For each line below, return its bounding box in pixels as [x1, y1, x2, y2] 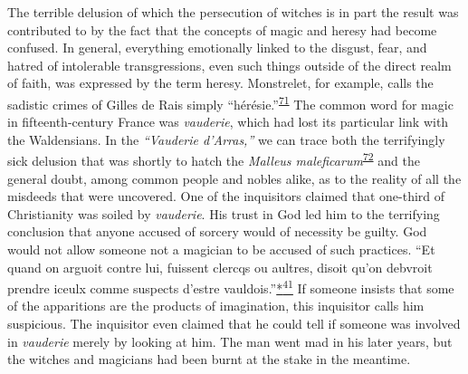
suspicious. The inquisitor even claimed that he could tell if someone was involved [7, 314, 461, 333]
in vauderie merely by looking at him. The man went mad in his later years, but [7, 331, 453, 350]
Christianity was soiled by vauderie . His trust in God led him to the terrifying [7, 204, 440, 223]
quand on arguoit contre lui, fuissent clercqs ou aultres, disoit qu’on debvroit [7, 257, 433, 276]
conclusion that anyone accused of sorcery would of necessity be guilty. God [7, 222, 427, 241]
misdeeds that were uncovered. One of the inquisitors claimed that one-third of [7, 187, 445, 206]
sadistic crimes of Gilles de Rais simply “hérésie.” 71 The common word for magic [7, 91, 454, 113]
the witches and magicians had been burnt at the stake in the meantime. [7, 350, 411, 369]
